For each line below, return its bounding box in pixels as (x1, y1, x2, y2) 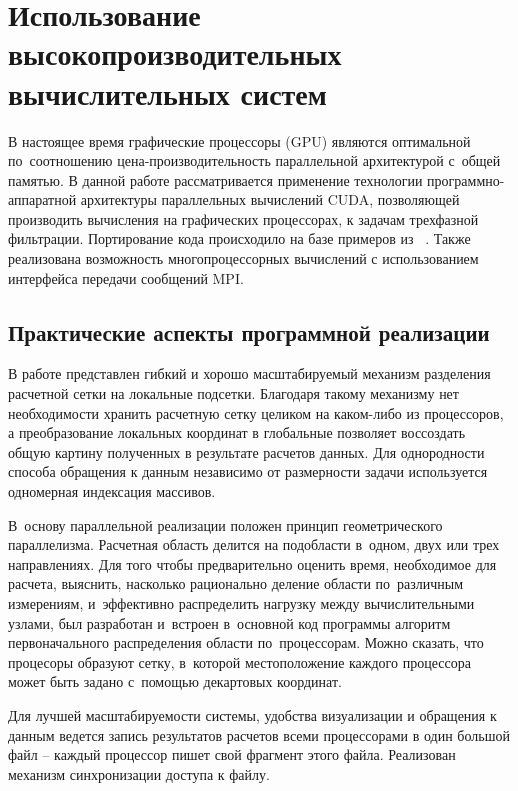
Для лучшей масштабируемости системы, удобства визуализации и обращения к (8, 704, 497, 725)
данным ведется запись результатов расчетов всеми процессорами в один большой (8, 724, 510, 745)
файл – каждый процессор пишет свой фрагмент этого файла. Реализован (8, 744, 456, 765)
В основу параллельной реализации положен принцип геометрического (8, 514, 443, 535)
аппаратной (8, 189, 77, 210)
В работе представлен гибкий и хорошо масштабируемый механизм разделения (8, 363, 491, 384)
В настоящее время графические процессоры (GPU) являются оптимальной (8, 130, 471, 151)
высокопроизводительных (8, 33, 342, 74)
